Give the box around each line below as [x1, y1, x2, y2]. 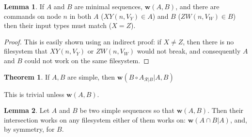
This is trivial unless [4, 89, 64, 99]
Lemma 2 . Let [4, 105, 50, 115]
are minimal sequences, [74, 1, 142, 11]
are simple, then [67, 71, 115, 82]
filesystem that [4, 46, 47, 56]
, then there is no [183, 36, 234, 46]
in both [69, 11, 92, 21]
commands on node [4, 11, 61, 21]
